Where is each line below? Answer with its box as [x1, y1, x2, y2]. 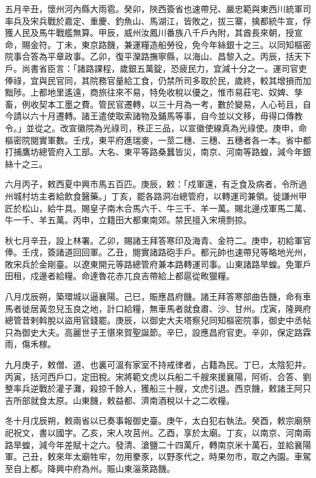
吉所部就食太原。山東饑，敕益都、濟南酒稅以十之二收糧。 [5, 393, 235, 406]
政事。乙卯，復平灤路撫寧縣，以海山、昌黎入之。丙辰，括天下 [64, 50, 311, 63]
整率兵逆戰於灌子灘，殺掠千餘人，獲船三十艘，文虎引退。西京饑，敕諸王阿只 [5, 382, 311, 395]
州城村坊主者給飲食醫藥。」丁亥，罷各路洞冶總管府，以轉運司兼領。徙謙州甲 [5, 189, 307, 202]
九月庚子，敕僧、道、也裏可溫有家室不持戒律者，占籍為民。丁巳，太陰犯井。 [5, 358, 311, 371]
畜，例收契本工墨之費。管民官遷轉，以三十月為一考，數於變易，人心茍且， [5, 97, 303, 110]
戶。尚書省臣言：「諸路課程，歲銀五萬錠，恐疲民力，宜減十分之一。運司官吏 [5, 61, 307, 74]
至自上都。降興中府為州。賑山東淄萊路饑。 [5, 462, 175, 474]
